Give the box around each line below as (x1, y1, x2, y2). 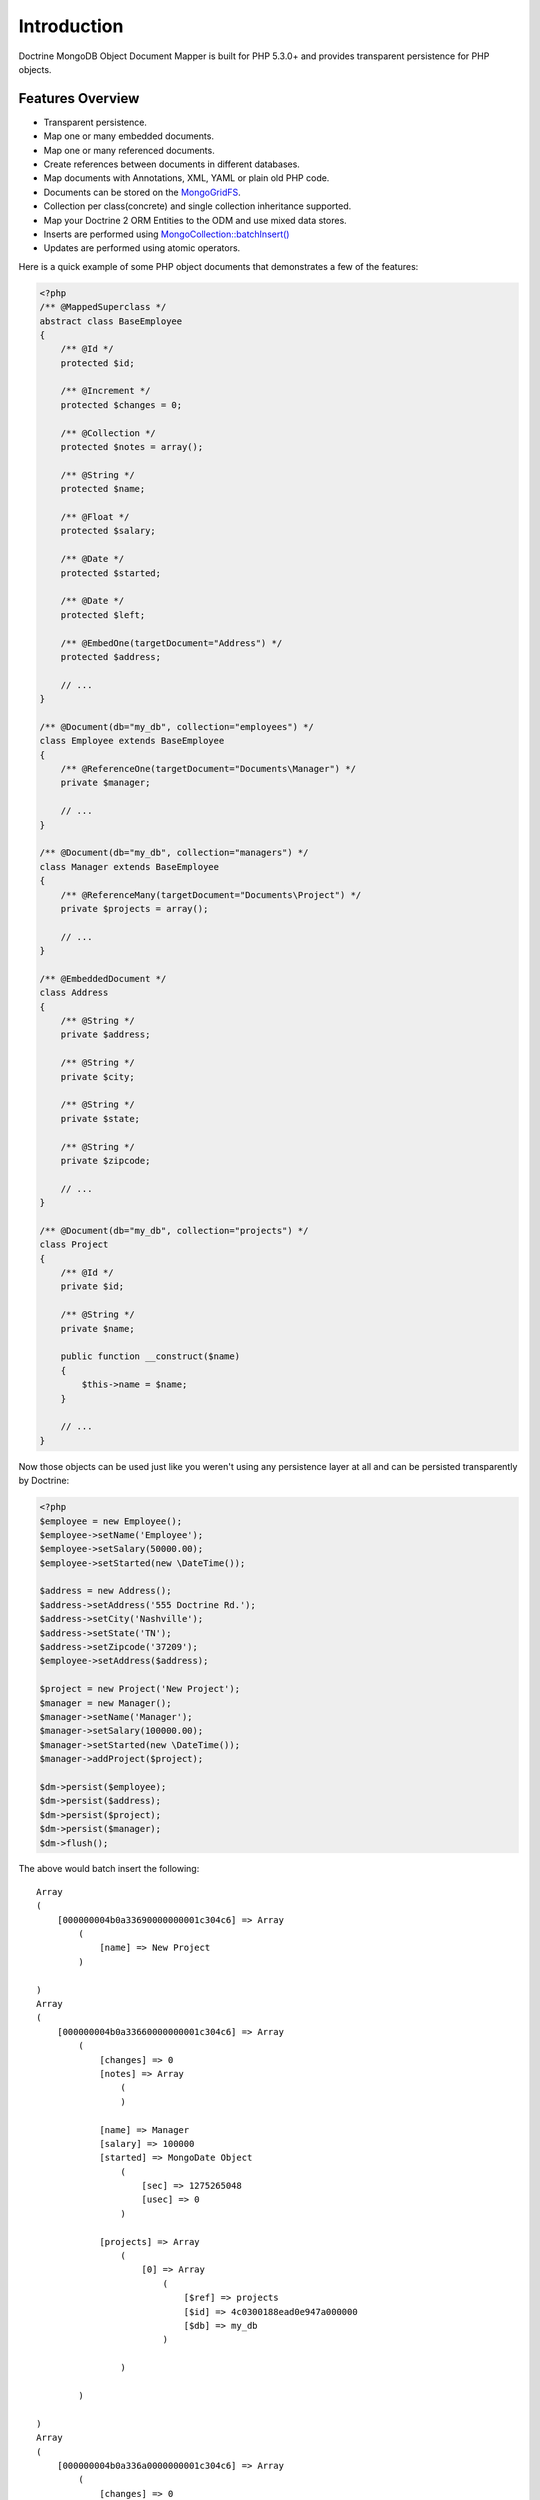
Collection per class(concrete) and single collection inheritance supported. (43, 200, 352, 212)
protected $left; (60, 609, 146, 620)
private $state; (60, 1113, 140, 1124)
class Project (39, 1239, 109, 1250)
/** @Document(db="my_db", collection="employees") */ (39, 721, 314, 732)
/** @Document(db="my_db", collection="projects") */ (39, 1225, 309, 1236)
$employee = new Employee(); (39, 1515, 183, 1527)
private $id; (60, 1281, 125, 1292)
